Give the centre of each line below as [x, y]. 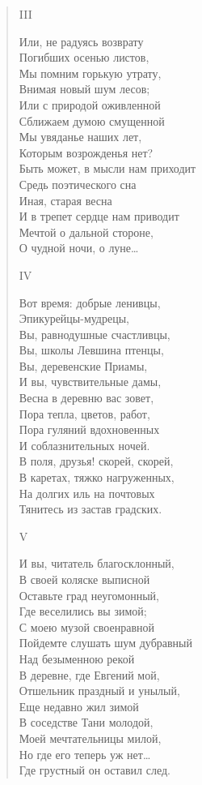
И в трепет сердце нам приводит [99, 216]
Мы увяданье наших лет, [80, 137]
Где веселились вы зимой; [83, 611]
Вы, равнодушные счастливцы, [95, 334]
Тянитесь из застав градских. [90, 509]
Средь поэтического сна [78, 184]
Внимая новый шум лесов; [84, 89]
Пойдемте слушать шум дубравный [105, 643]
